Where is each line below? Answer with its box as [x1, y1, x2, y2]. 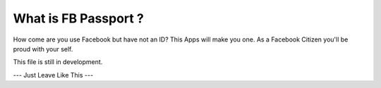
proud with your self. [13, 44, 73, 53]
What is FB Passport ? [13, 11, 144, 26]
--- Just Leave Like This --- [13, 70, 94, 79]
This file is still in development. [13, 58, 103, 66]
